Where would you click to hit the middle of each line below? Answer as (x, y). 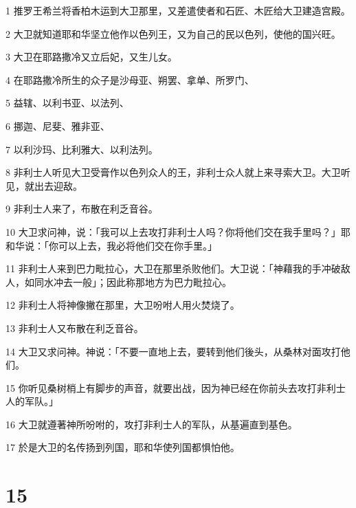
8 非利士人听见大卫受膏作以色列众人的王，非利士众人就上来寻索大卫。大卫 (173, 172)
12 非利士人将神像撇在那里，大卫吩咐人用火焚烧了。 (123, 305)
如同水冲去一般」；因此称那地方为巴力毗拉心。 (128, 281)
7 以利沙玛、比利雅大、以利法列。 (82, 149)
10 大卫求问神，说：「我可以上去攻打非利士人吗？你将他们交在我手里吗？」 (173, 231)
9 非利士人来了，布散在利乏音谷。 (82, 209)
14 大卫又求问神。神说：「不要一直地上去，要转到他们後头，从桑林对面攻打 (173, 351)
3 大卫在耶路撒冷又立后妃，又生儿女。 (91, 57)
